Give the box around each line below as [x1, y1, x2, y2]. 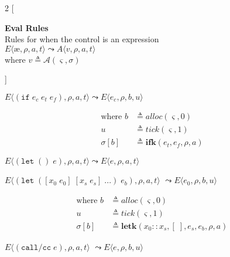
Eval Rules [5, 21, 49, 33]
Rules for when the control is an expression [5, 33, 159, 45]
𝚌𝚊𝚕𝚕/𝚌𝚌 [21, 243, 52, 252]
